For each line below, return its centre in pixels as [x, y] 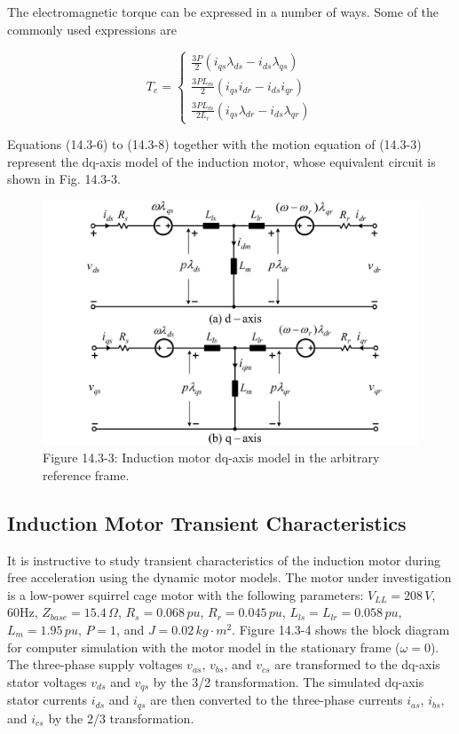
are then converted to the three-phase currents [277, 700]
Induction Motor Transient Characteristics [207, 522]
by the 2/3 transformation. [121, 718]
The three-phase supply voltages [95, 664]
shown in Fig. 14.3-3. [64, 179]
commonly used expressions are [92, 29]
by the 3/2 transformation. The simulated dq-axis [289, 681]
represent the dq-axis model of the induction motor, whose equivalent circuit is [222, 161]
